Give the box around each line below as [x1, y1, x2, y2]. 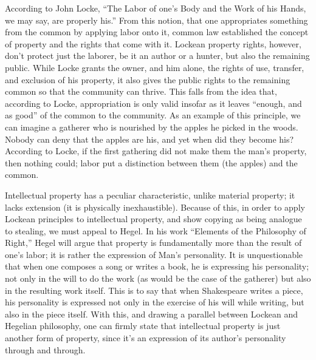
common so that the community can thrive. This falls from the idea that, [5, 85, 277, 98]
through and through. [5, 343, 86, 356]
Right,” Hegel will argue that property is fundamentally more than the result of [5, 236, 302, 249]
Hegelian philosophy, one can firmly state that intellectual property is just [5, 319, 281, 332]
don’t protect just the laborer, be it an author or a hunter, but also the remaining [5, 49, 310, 62]
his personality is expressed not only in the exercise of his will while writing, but [5, 296, 304, 308]
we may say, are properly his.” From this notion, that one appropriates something [5, 13, 308, 26]
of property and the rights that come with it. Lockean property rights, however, [5, 37, 301, 50]
